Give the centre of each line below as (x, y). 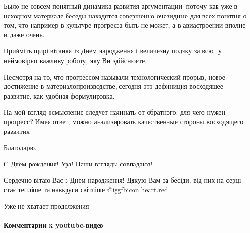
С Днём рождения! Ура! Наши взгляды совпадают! (78, 163)
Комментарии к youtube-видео (54, 225)
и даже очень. (24, 34)
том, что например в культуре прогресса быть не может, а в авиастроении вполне (125, 25)
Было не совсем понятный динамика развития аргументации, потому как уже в (121, 6)
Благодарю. (20, 147)
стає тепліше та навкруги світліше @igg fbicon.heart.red (86, 189)
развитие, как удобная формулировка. (59, 95)
